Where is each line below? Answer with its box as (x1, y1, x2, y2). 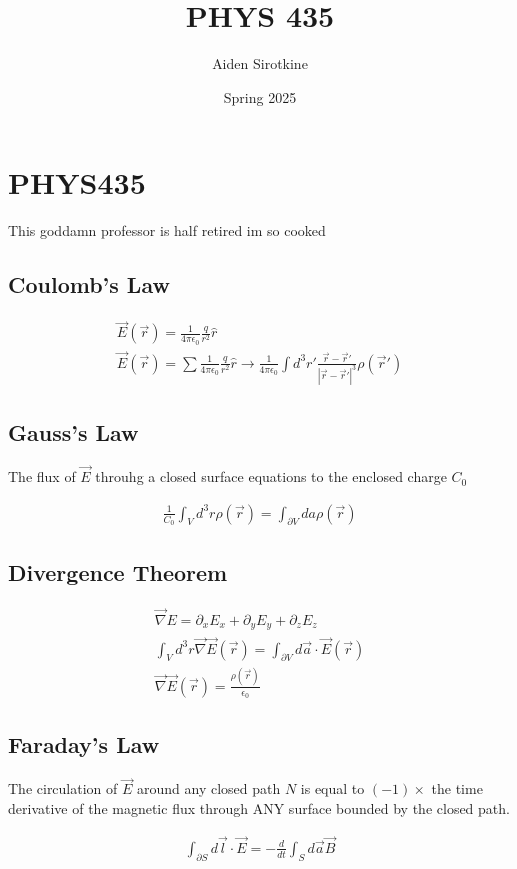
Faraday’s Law (8, 729, 160, 760)
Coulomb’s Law (8, 269, 170, 300)
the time (431, 778, 483, 799)
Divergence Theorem (8, 556, 228, 587)
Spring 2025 (223, 86, 297, 107)
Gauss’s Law (8, 417, 139, 448)
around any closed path (137, 778, 281, 799)
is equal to (300, 778, 365, 799)
